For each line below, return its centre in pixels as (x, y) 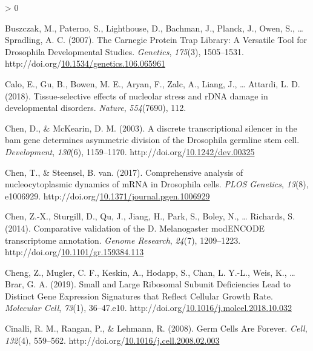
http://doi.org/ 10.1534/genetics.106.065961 (85, 63)
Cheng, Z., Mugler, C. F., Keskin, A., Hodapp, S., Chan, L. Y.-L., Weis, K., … (150, 272)
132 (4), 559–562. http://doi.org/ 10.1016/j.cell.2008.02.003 (112, 340)
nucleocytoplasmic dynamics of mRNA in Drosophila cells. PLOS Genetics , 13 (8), (157, 184)
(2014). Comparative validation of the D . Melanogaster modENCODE (135, 228)
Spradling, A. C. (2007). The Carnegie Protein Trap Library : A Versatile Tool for (156, 40)
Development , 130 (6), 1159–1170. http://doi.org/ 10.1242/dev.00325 (130, 151)
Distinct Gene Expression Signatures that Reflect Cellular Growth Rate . (139, 296)
